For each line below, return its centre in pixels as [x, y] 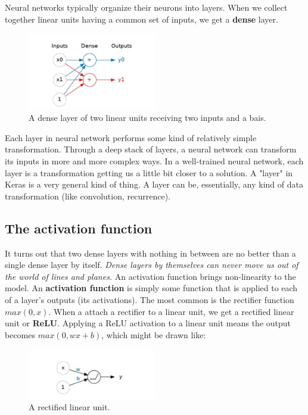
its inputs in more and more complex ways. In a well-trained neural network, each [154, 161]
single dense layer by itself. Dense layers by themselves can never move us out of [152, 265]
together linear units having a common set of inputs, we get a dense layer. [141, 19]
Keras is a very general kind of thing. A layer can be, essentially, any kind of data [154, 184]
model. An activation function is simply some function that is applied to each [151, 288]
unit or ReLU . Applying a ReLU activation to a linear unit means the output [148, 323]
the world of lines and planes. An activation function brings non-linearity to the [150, 276]
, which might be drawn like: [154, 334]
